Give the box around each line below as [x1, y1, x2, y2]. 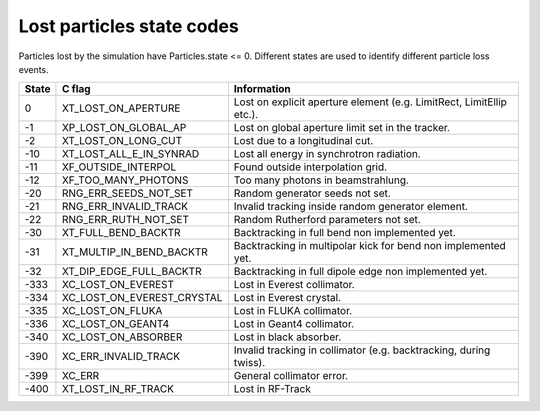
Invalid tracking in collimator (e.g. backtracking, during [233, 343, 491, 357]
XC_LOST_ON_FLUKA [61, 304, 163, 318]
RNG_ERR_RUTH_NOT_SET [61, 213, 190, 227]
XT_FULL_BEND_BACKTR [61, 226, 181, 240]
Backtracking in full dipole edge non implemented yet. [233, 265, 488, 279]
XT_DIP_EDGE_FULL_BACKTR [61, 265, 202, 279]
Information [233, 82, 292, 96]
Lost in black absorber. [233, 330, 342, 344]
